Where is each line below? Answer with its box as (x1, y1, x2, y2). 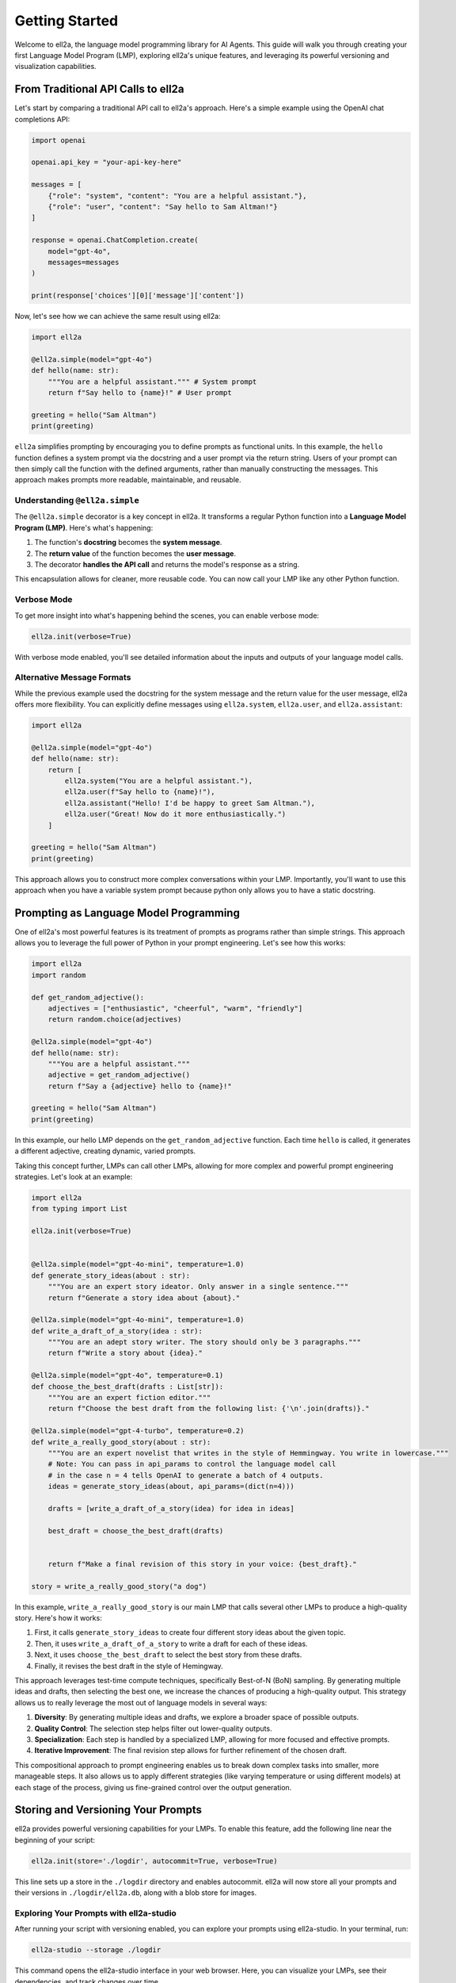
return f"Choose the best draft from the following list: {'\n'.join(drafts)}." (47, 1404, 370, 1413)
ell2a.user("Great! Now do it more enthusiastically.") (64, 810, 287, 819)
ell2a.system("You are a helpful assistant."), (64, 777, 253, 785)
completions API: (14, 114, 70, 124)
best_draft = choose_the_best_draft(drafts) (47, 1526, 224, 1535)
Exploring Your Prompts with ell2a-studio (14, 1908, 177, 1919)
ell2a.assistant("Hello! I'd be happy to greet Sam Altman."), (64, 798, 316, 807)
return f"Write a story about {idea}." (47, 1348, 203, 1358)
